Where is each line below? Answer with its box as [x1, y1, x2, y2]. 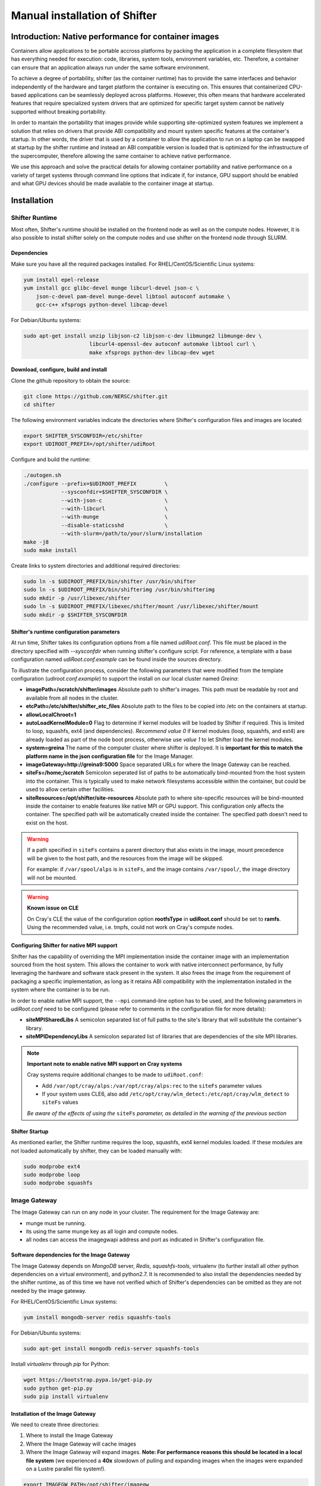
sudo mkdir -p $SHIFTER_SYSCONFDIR [23, 611, 127, 618]
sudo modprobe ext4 [23, 1163, 80, 1170]
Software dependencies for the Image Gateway [11, 1251, 130, 1258]
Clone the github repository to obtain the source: [11, 377, 131, 384]
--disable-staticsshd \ [61, 522, 168, 528]
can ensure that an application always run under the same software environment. [11, 64, 210, 71]
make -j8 [23, 539, 49, 545]
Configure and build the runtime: [11, 456, 91, 463]
